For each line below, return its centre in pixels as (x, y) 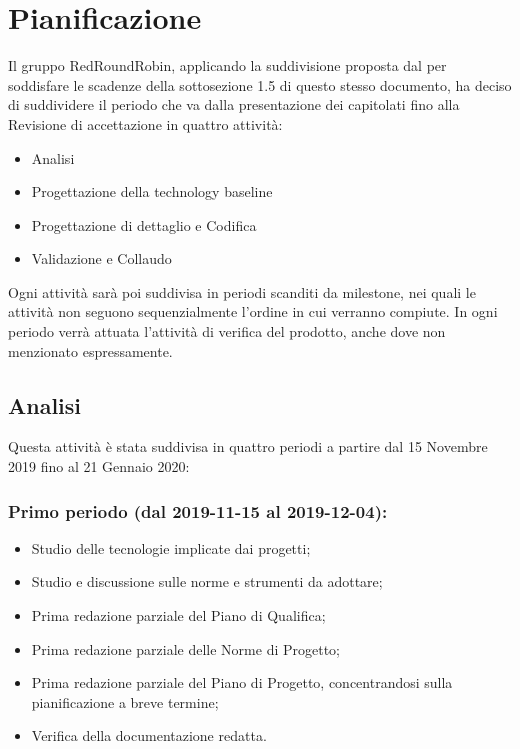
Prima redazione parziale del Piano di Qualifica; (178, 615)
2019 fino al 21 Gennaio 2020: (99, 466)
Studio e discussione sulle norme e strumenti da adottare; (207, 581)
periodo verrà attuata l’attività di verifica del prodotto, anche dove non (227, 331)
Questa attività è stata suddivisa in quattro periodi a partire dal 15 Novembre (248, 446)
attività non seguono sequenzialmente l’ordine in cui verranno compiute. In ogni (253, 311)
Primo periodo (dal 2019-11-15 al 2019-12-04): (198, 510)
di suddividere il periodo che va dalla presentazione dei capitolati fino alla (234, 104)
